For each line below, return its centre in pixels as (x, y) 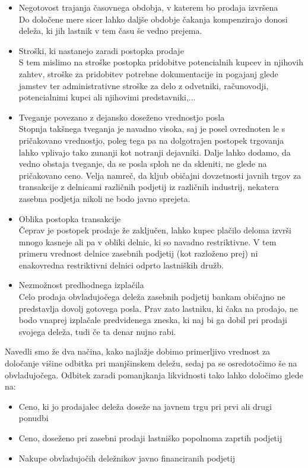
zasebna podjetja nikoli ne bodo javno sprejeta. (104, 198)
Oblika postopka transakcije (70, 218)
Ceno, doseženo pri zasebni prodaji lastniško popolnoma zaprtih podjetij (150, 438)
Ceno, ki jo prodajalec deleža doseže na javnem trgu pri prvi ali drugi (145, 406)
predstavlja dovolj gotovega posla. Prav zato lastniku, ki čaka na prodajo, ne (158, 308)
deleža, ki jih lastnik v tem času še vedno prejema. (110, 31)
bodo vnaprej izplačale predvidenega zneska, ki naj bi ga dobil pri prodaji (153, 320)
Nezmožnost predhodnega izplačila (81, 285)
